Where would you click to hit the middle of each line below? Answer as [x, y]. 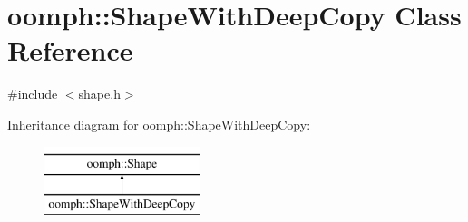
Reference [70, 50]
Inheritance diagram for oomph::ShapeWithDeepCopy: [159, 124]
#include [33, 94]
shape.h [99, 94]
